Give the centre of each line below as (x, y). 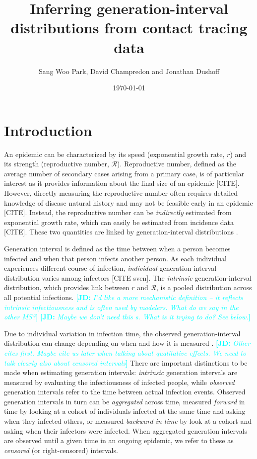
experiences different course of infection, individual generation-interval (110, 268)
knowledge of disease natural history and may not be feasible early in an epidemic (128, 202)
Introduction (48, 130)
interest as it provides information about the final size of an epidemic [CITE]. (122, 183)
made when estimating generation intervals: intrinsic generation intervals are (121, 372)
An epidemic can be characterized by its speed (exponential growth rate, (114, 154)
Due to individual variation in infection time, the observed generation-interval (122, 333)
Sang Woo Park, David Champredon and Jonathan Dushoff (129, 71)
